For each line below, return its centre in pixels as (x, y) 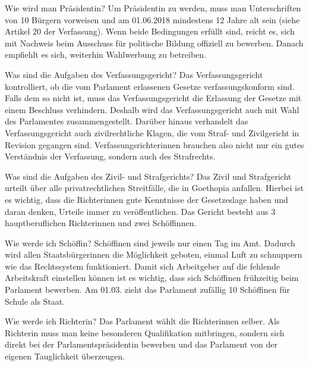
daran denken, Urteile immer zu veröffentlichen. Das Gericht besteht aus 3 (140, 211)
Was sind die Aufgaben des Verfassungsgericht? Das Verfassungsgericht (134, 74)
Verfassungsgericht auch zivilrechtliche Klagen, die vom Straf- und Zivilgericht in (152, 132)
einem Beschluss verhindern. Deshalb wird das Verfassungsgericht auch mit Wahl (152, 109)
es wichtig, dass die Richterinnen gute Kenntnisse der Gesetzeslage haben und (146, 199)
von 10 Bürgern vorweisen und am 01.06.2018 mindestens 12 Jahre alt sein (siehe (152, 19)
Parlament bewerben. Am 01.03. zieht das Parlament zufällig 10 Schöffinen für (147, 290)
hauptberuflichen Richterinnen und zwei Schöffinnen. (101, 223)
